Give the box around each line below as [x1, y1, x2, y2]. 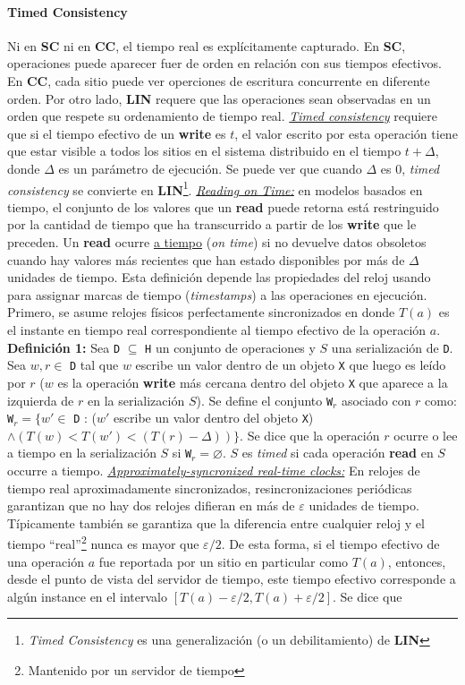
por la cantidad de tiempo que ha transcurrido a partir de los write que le [7, 215, 417, 234]
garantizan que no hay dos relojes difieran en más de [7, 496, 295, 515]
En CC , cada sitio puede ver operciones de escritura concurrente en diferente [7, 71, 430, 90]
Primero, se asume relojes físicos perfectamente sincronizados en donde [7, 303, 395, 321]
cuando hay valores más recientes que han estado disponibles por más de [7, 250, 405, 269]
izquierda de [7, 390, 74, 409]
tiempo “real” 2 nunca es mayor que [7, 532, 199, 553]
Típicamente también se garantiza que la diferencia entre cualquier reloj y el [7, 513, 425, 532]
